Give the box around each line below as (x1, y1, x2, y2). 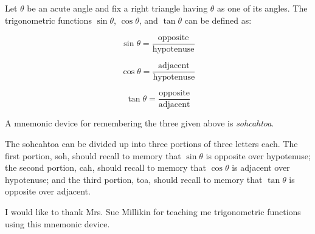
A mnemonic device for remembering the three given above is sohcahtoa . (5, 117, 274, 129)
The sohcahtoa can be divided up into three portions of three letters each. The (5, 137, 298, 150)
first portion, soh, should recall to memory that (5, 149, 181, 162)
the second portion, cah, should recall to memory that (5, 161, 206, 174)
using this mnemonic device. (5, 217, 110, 230)
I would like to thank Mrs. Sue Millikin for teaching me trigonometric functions (5, 205, 301, 218)
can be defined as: (184, 13, 252, 26)
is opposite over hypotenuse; (206, 149, 311, 162)
